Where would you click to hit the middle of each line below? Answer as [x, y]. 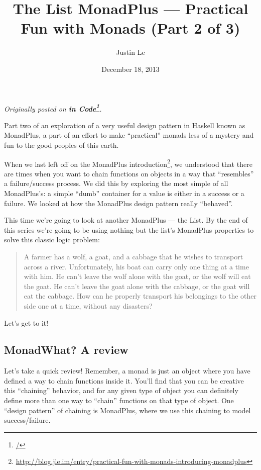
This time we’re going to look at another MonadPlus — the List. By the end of [126, 220]
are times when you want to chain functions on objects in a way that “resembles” [129, 173]
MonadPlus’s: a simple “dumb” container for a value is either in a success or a [124, 193]
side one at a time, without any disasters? [88, 305]
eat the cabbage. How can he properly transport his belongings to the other [140, 296]
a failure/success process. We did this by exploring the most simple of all [116, 183]
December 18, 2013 [130, 69]
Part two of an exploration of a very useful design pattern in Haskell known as [125, 125]
